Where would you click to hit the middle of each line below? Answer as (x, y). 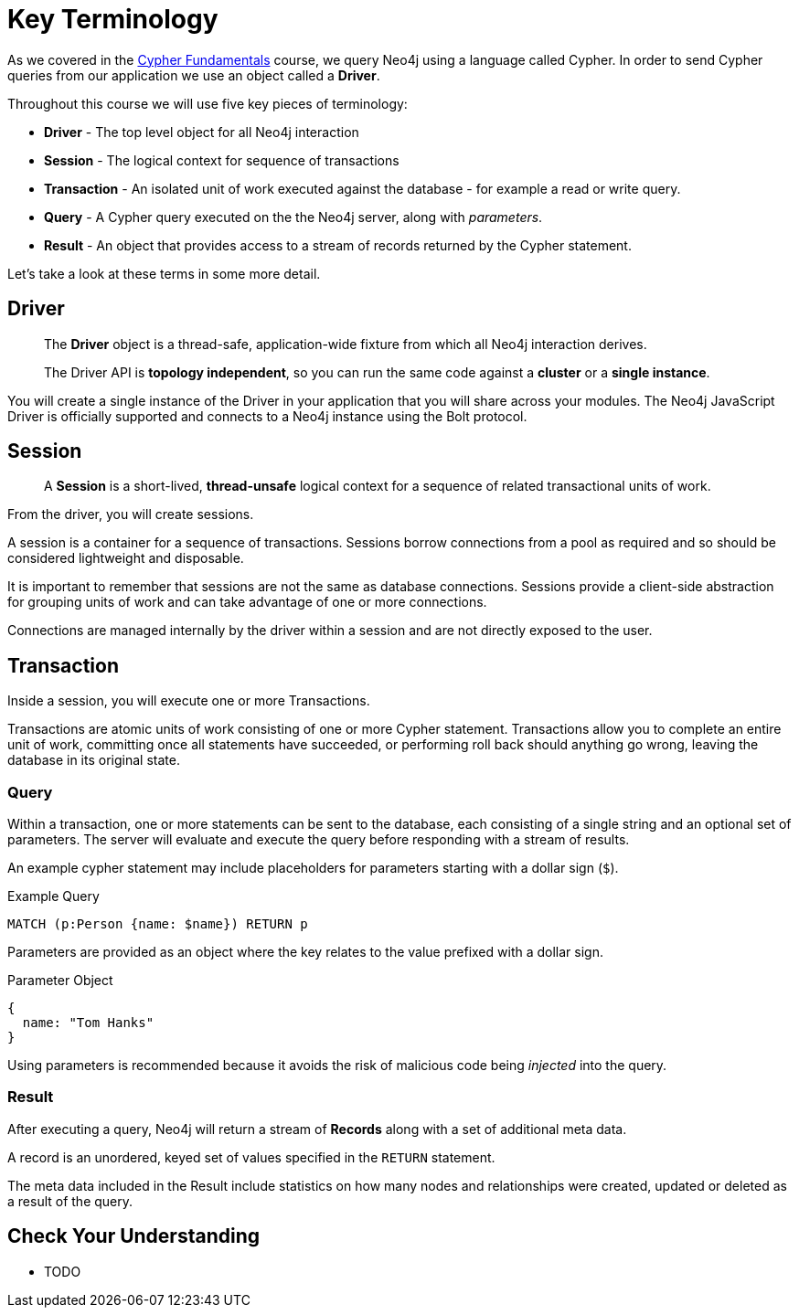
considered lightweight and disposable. (126, 558)
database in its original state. (94, 760)
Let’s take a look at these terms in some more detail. (164, 273)
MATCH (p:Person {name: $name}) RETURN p (158, 924)
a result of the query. (70, 1201)
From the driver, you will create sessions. (131, 514)
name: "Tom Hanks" (88, 1023)
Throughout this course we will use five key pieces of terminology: (208, 103)
